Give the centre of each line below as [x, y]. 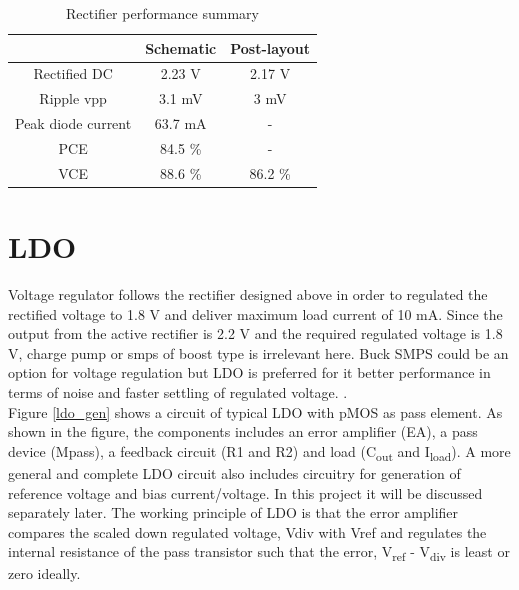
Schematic [181, 47]
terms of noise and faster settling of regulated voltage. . [178, 392]
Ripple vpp [73, 98]
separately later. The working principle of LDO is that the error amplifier [233, 512]
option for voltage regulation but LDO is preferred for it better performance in [249, 372]
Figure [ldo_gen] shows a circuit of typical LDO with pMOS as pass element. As [255, 411]
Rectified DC [73, 73]
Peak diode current [73, 123]
